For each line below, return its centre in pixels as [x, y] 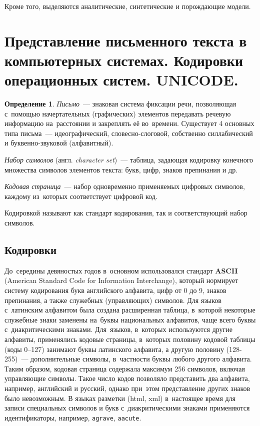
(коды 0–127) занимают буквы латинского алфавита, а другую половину [114, 349]
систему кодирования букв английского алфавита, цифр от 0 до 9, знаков [115, 290]
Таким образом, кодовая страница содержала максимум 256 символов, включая [125, 368]
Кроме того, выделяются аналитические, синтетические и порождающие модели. [128, 6]
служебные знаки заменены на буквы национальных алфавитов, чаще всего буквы [130, 319]
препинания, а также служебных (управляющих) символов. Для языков [113, 300]
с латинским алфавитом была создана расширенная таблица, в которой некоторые [130, 310]
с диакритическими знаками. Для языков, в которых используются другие [119, 329]
